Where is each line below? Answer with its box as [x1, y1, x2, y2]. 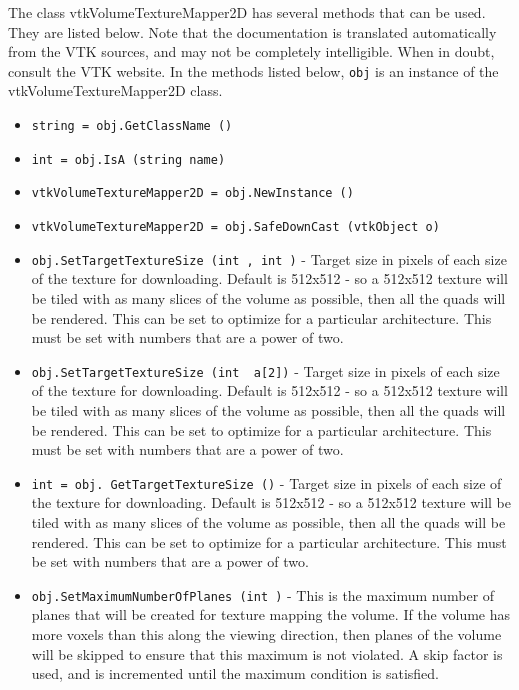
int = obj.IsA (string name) [31, 152, 226, 167]
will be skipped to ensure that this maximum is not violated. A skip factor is [31, 643, 503, 664]
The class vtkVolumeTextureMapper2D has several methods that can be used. [8, 2, 486, 22]
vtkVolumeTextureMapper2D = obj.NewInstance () [31, 186, 354, 201]
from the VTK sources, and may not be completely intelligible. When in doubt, [8, 41, 495, 62]
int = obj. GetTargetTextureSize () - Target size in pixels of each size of [31, 472, 502, 493]
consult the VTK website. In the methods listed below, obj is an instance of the [8, 60, 499, 81]
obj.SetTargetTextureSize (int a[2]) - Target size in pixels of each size [31, 360, 500, 381]
